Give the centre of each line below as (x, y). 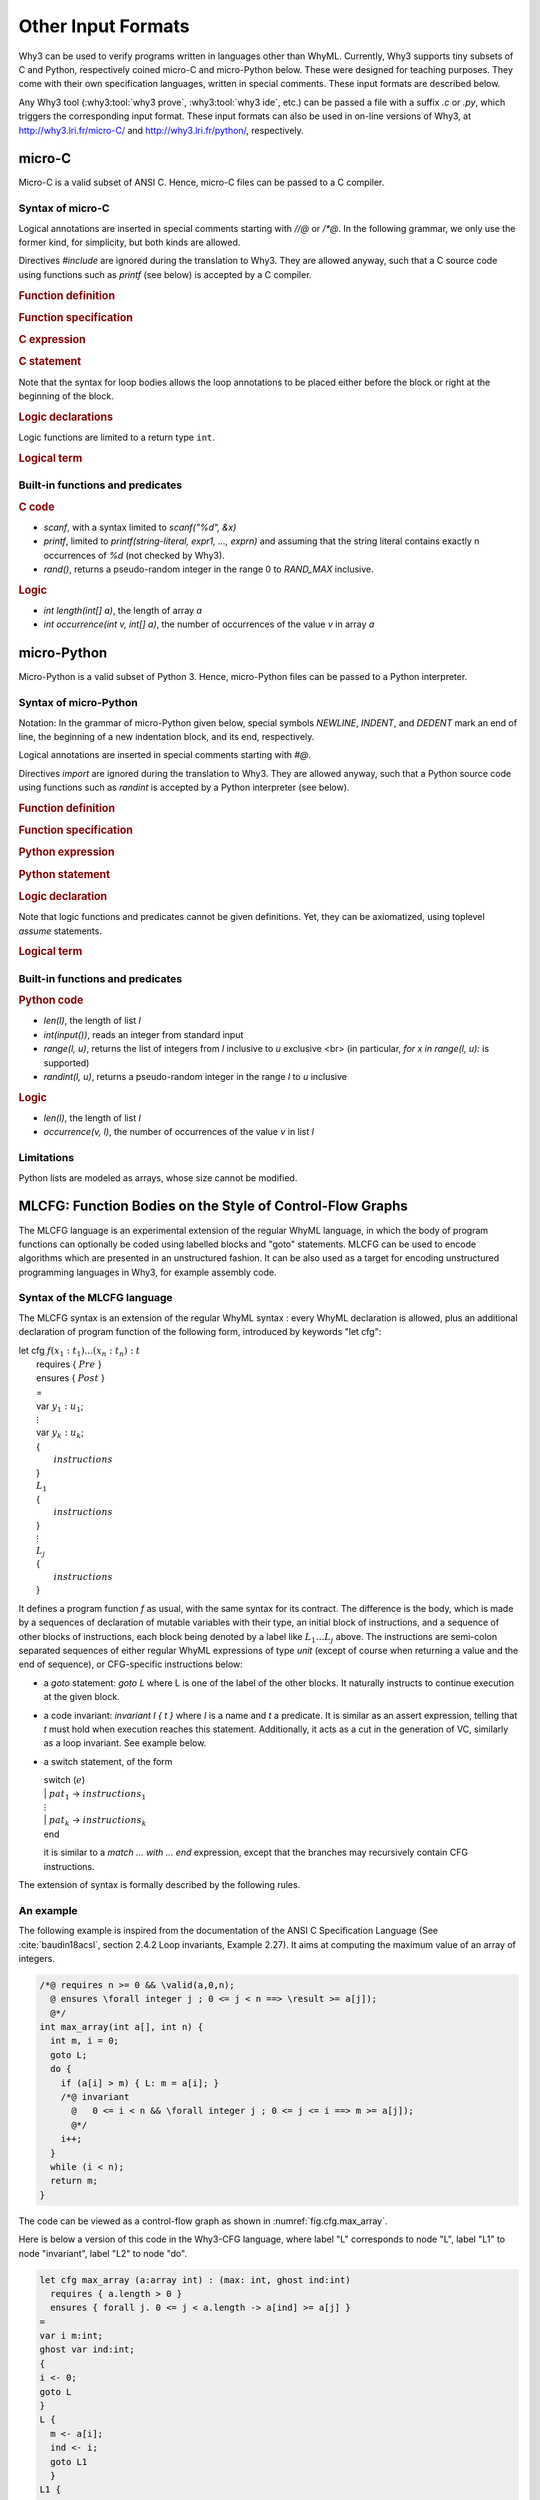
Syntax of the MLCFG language (96, 1298)
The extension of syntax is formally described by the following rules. (159, 1884)
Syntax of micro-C (64, 208)
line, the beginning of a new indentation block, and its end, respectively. (166, 736)
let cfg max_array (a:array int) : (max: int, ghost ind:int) (195, 2279)
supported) (66, 1062)
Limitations (46, 1158)
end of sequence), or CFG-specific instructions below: (131, 1664)
